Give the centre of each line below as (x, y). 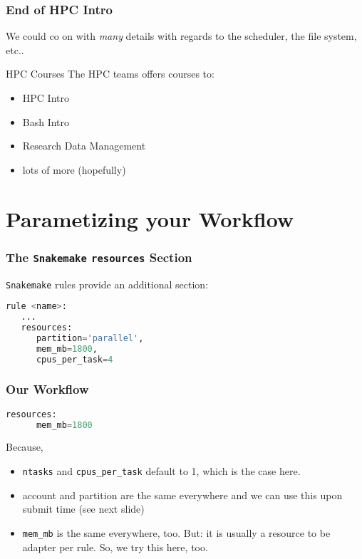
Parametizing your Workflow (150, 218)
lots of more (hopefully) (74, 169)
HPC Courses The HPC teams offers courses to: (110, 74)
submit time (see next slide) (83, 509)
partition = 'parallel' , (90, 338)
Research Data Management (84, 146)
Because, (25, 447)
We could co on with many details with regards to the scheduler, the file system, (181, 36)
